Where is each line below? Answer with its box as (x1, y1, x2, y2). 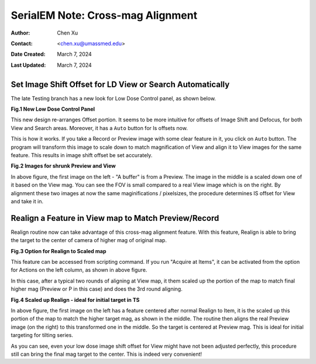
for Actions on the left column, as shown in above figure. (11, 267, 147, 274)
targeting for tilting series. (11, 332, 73, 339)
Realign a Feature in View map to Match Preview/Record (11, 213, 219, 223)
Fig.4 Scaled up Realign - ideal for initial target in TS (11, 296, 140, 303)
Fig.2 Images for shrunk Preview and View (11, 162, 116, 169)
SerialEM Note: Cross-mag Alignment (11, 9, 198, 22)
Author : (11, 29, 30, 36)
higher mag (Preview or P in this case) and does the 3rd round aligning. (11, 285, 183, 292)
